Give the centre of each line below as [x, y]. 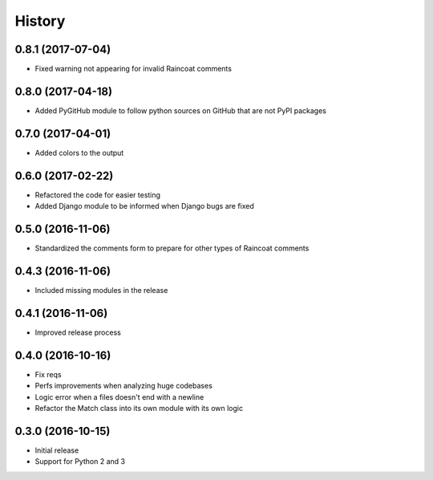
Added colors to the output [79, 153]
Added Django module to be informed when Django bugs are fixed [144, 206]
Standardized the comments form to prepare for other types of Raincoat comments [172, 248]
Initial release [57, 450]
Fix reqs [48, 374]
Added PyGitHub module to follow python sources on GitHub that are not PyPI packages [180, 110]
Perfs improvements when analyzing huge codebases [123, 386]
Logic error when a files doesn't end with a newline [119, 397]
